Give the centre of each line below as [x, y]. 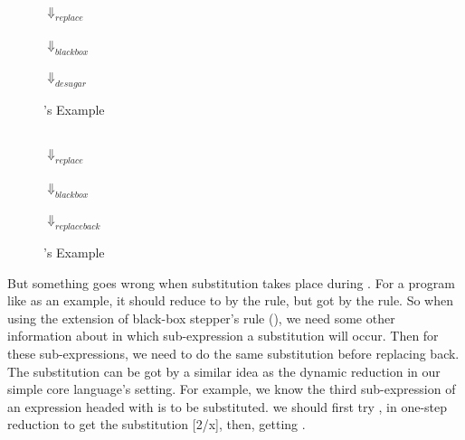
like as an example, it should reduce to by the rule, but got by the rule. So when [230, 300]
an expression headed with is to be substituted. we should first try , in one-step [228, 406]
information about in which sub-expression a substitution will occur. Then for [223, 336]
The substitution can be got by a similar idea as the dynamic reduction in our [224, 371]
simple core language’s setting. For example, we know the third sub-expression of [232, 389]
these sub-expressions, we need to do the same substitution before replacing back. [233, 353]
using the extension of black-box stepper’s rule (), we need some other [201, 318]
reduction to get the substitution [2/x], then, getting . [157, 424]
